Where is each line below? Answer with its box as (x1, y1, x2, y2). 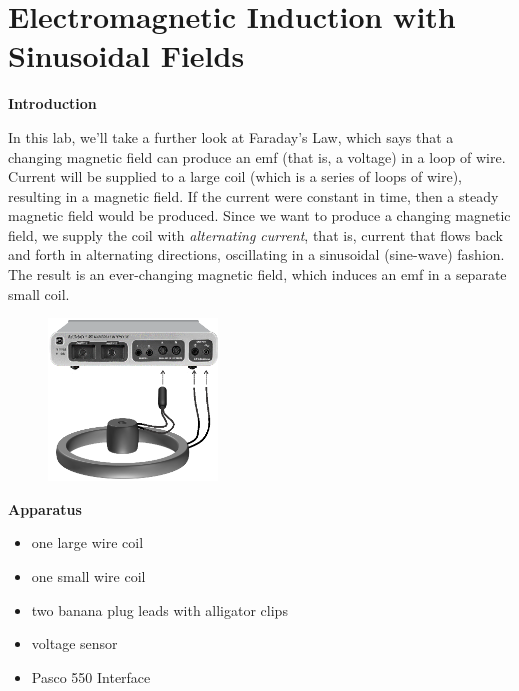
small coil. (8, 283, 70, 304)
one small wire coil (31, 566, 146, 586)
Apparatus (8, 498, 82, 519)
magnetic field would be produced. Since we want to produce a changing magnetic (8, 205, 511, 226)
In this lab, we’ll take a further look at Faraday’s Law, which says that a (8, 126, 454, 147)
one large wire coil (31, 532, 144, 553)
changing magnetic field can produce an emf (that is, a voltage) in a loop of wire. (8, 146, 506, 167)
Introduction (8, 93, 97, 114)
